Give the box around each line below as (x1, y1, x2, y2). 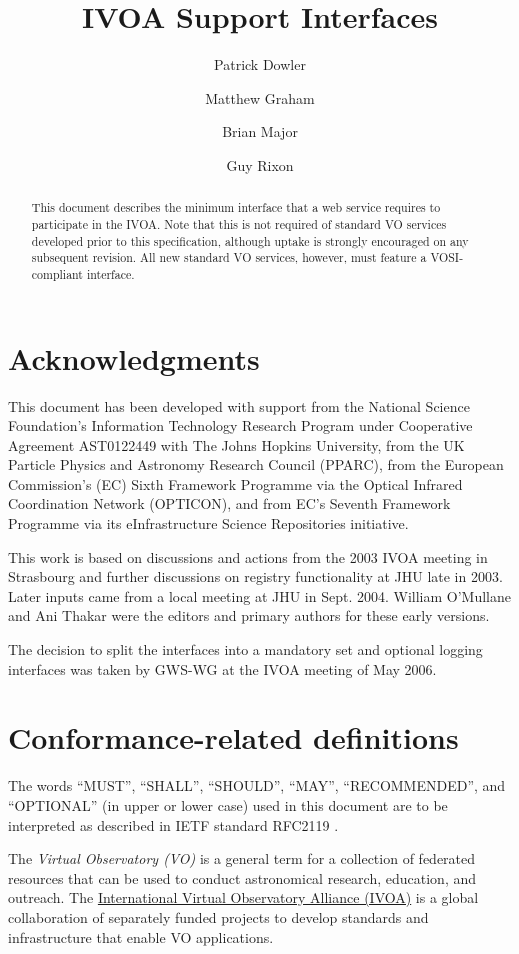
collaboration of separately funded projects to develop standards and (8, 906, 429, 927)
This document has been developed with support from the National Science (8, 395, 470, 416)
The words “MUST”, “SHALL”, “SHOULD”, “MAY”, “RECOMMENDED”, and (8, 775, 506, 796)
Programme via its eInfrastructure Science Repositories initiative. (8, 513, 409, 534)
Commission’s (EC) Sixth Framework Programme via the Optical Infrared (8, 473, 463, 494)
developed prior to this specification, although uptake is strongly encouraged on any (31, 232, 469, 249)
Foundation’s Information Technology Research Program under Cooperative (8, 415, 473, 436)
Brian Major (222, 121, 298, 142)
